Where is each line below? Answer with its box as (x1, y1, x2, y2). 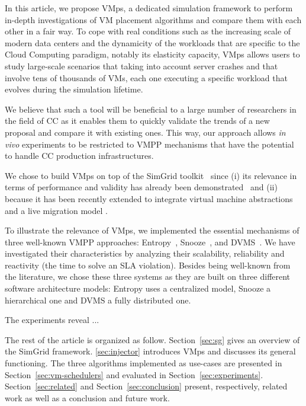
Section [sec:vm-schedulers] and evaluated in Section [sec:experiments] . (5, 368, 263, 381)
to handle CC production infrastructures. (5, 149, 154, 162)
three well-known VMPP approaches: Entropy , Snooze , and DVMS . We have (5, 235, 295, 248)
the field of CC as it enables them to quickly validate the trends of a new (5, 114, 270, 127)
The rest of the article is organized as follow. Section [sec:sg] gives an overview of (5, 333, 300, 346)
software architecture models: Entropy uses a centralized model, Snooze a (5, 282, 271, 295)
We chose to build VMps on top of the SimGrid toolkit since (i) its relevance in (5, 169, 297, 181)
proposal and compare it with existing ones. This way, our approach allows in (5, 126, 286, 138)
